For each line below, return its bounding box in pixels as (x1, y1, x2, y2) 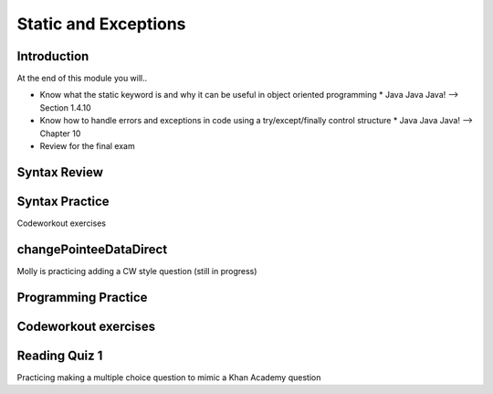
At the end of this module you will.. (16, 73, 148, 84)
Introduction (16, 48, 89, 64)
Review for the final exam (39, 141, 136, 152)
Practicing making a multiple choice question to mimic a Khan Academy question (16, 371, 321, 383)
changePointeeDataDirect (16, 241, 168, 257)
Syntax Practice (16, 193, 110, 209)
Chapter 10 (39, 128, 81, 139)
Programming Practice (16, 289, 148, 305)
